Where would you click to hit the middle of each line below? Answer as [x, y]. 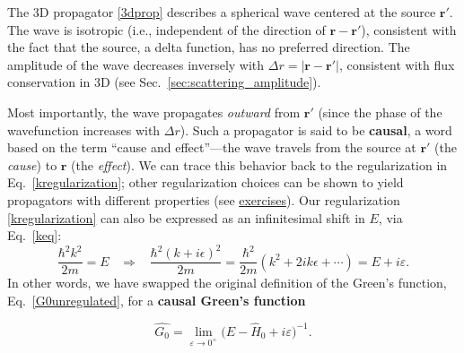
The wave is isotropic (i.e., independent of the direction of [166, 29]
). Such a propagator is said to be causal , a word [316, 129]
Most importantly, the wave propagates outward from [154, 112]
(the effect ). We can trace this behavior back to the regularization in [259, 164]
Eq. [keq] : [35, 235]
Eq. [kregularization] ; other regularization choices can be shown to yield [206, 182]
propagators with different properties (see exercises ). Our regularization [204, 199]
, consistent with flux [397, 64]
